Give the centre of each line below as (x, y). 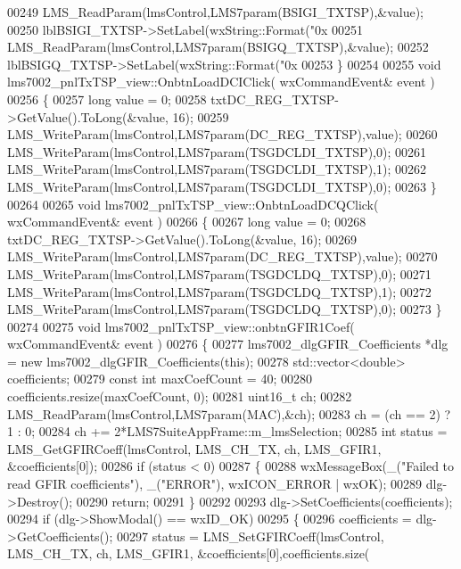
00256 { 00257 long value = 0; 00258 (107, 99)
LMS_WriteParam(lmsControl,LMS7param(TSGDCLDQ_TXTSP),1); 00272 (219, 291)
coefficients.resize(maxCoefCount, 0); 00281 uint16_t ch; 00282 (180, 396)
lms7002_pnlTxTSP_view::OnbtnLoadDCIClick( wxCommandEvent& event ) (221, 82)
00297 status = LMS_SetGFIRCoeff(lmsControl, (251, 536)
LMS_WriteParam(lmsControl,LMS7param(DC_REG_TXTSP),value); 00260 (222, 134)
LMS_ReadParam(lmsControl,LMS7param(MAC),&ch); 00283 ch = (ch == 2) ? (229, 413)
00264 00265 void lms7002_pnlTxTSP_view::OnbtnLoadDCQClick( (193, 204)
